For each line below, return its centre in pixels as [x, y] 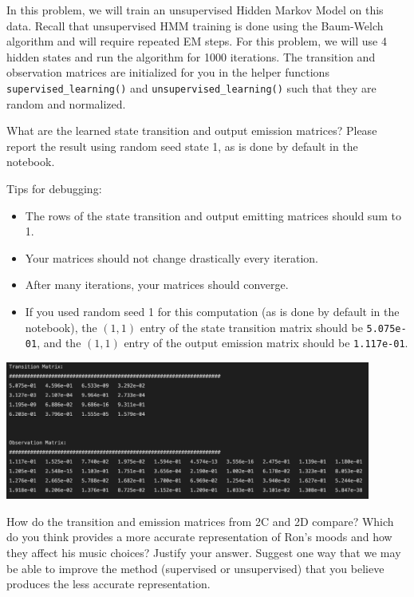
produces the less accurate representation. [108, 584]
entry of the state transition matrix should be [251, 327]
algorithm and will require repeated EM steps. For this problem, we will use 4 [197, 41]
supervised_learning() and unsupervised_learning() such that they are [191, 87]
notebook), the [61, 327]
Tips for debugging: [54, 188]
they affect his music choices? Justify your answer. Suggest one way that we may [204, 553]
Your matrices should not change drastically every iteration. [172, 257]
